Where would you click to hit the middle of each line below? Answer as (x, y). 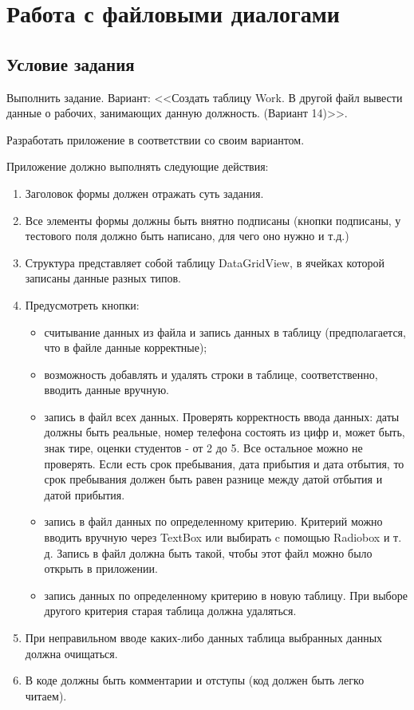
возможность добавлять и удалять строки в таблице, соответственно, (211, 374)
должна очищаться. (71, 653)
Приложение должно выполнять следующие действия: (138, 166)
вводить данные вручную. (107, 390)
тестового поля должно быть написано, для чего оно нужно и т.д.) (187, 236)
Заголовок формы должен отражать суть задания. (144, 193)
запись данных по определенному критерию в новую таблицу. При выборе (226, 595)
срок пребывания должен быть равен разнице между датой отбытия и (213, 479)
